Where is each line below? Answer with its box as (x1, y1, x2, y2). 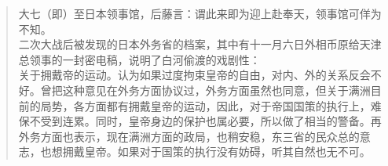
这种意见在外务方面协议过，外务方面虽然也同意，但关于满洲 (62, 81, 371, 98)
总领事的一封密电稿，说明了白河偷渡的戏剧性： (18, 51, 261, 67)
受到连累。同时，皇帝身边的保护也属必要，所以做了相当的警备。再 (40, 113, 382, 129)
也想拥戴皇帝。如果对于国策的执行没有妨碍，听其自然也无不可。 (40, 143, 371, 160)
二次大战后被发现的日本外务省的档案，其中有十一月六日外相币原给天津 (18, 36, 382, 52)
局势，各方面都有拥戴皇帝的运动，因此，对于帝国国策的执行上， (40, 97, 371, 114)
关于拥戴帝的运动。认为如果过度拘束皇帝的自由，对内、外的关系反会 (18, 67, 371, 83)
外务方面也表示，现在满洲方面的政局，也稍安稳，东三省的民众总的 (18, 128, 360, 144)
